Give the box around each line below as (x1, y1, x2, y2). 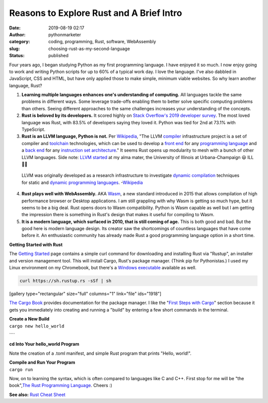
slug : (9, 45, 20, 52)
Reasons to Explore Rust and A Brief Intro (9, 7, 182, 18)
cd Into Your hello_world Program (9, 341, 79, 347)
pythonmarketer (48, 31, 81, 37)
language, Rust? (9, 82, 42, 88)
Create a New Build (9, 316, 50, 322)
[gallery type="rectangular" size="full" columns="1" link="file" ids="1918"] (9, 291, 161, 297)
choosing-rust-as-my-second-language (48, 45, 130, 52)
